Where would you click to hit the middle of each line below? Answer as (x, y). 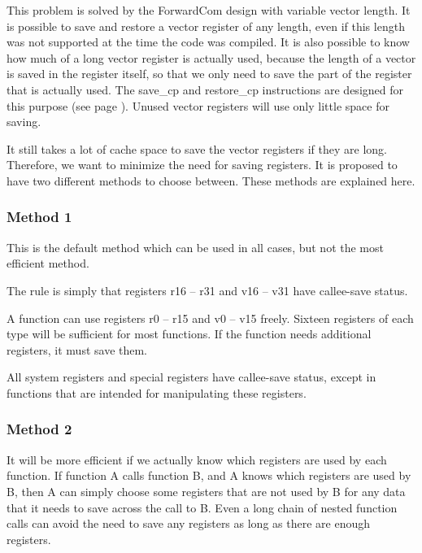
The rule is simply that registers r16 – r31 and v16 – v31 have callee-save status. (207, 290)
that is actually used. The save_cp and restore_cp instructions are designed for (205, 89)
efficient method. (48, 263)
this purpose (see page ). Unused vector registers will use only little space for (198, 105)
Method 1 (39, 217)
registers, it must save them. (77, 349)
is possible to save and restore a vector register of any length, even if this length (206, 26)
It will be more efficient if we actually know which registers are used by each (197, 459)
